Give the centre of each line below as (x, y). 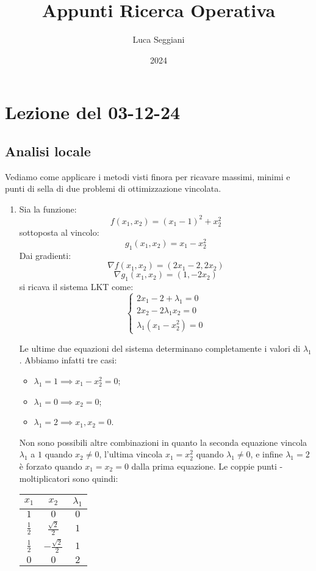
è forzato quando (51, 466)
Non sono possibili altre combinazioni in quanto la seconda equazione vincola (163, 442)
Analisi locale (48, 151)
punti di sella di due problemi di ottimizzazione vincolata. (113, 188)
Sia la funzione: (48, 209)
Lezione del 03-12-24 (93, 112)
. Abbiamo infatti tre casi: (68, 360)
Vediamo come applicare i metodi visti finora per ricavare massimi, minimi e (148, 176)
